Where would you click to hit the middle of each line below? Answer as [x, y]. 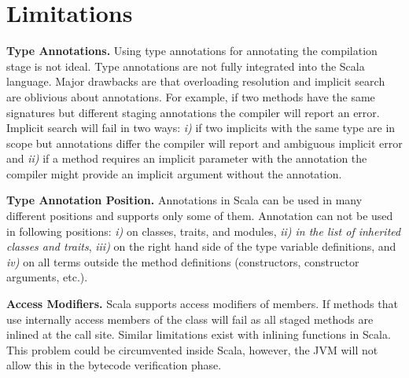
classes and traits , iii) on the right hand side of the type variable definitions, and [201, 246]
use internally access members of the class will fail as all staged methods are [190, 319]
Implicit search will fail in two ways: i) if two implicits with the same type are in [201, 128]
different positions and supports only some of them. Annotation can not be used [200, 216]
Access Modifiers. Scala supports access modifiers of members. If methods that [202, 304]
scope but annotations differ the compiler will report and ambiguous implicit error [204, 143]
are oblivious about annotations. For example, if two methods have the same [191, 96]
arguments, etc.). [47, 277]
